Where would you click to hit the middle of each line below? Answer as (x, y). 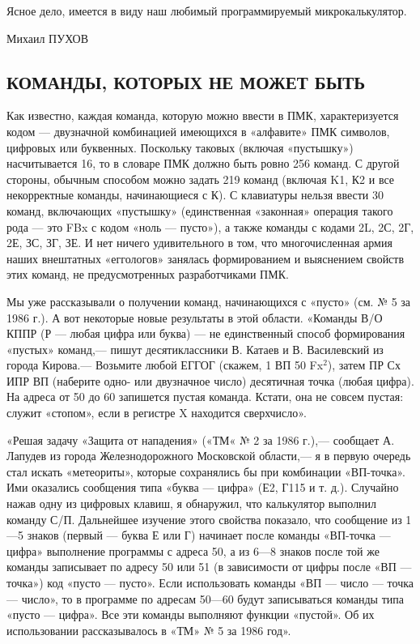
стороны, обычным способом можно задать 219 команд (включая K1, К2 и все (201, 179)
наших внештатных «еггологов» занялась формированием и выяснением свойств (206, 258)
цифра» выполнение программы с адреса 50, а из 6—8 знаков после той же (193, 550)
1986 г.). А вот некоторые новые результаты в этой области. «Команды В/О (195, 317)
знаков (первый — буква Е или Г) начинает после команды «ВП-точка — (209, 535)
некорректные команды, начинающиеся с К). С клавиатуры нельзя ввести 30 (195, 195)
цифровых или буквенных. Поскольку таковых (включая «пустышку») (180, 147)
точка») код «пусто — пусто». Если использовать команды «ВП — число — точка (210, 583)
